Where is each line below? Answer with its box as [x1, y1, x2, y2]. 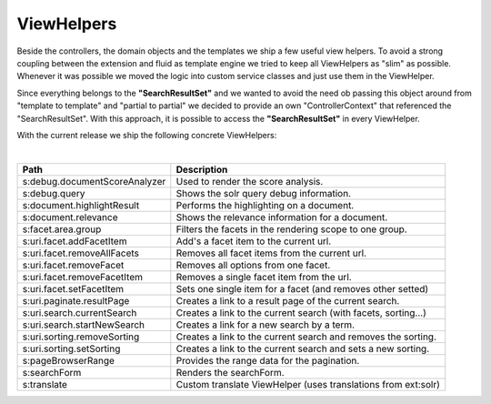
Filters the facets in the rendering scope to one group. [175, 223, 408, 236]
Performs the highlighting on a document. [175, 198, 355, 211]
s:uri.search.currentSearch [22, 306, 137, 318]
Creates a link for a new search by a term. [175, 318, 355, 331]
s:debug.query [22, 187, 85, 199]
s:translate [22, 378, 68, 390]
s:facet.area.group [22, 223, 102, 236]
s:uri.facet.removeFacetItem [22, 270, 143, 283]
